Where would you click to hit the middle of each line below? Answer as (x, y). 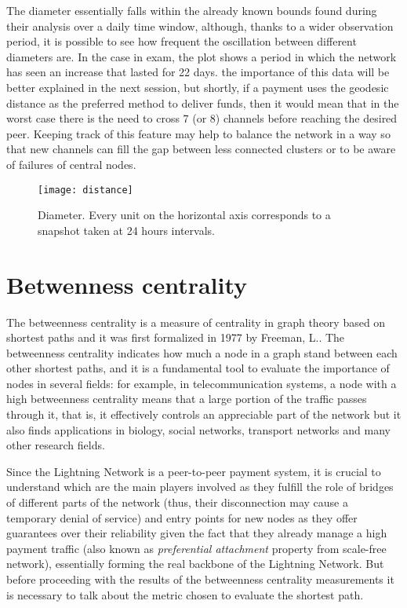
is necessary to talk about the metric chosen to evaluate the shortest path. (185, 594)
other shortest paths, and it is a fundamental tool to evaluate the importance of (198, 368)
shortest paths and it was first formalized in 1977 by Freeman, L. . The (176, 337)
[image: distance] (85, 190)
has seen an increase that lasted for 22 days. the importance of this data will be (198, 72)
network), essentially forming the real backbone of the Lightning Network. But (195, 564)
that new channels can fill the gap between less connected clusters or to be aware (201, 149)
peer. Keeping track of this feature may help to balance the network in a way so (198, 133)
